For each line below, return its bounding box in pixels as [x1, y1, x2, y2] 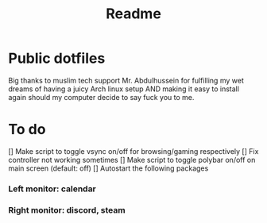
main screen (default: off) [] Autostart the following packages [8, 163, 209, 173]
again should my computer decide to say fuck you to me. [8, 92, 195, 102]
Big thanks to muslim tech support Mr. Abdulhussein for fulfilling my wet [8, 75, 244, 85]
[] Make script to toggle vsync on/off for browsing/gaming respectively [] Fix [8, 146, 259, 156]
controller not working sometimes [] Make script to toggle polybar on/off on [8, 155, 256, 164]
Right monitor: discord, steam [8, 204, 126, 215]
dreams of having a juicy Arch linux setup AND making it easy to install [8, 84, 240, 94]
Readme [106, 5, 161, 23]
